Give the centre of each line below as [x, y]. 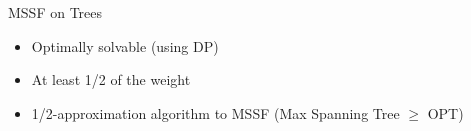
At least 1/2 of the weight [111, 79]
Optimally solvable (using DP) [125, 45]
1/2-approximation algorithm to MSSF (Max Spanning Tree [215, 112]
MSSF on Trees [55, 12]
